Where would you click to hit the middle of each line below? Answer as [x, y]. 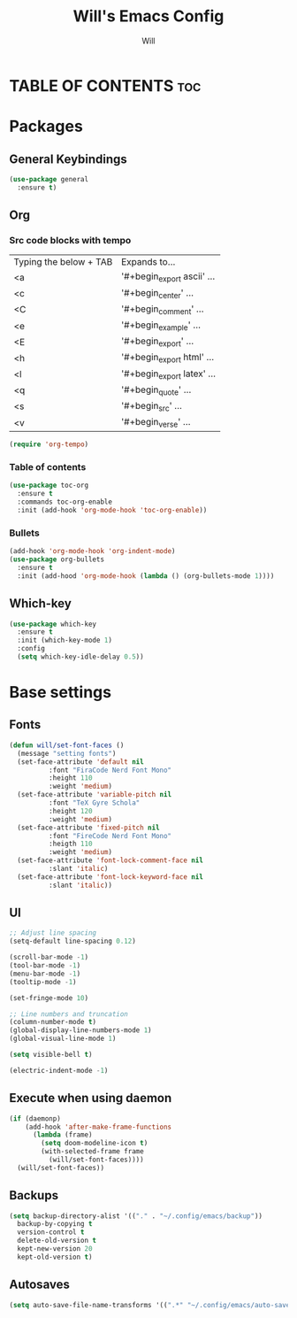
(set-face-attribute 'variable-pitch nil [95, 795]
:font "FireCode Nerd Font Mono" [110, 836]
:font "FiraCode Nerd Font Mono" [110, 770]
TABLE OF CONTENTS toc [105, 85]
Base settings [61, 693]
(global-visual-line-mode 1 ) [63, 1039]
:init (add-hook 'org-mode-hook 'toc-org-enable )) [112, 511]
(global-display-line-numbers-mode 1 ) [80, 1030]
